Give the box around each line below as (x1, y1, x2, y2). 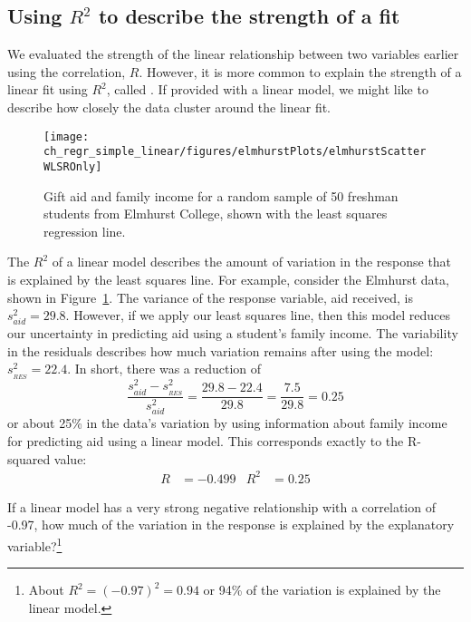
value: (53, 449, 87, 468)
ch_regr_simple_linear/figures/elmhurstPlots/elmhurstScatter (43, 145, 427, 159)
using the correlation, (7, 62, 126, 81)
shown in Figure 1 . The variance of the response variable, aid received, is (7, 287, 413, 306)
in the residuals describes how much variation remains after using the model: (7, 341, 434, 360)
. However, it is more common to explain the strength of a (139, 62, 462, 81)
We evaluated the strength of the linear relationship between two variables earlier (7, 44, 459, 63)
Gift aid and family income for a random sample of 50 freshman (43, 186, 399, 205)
